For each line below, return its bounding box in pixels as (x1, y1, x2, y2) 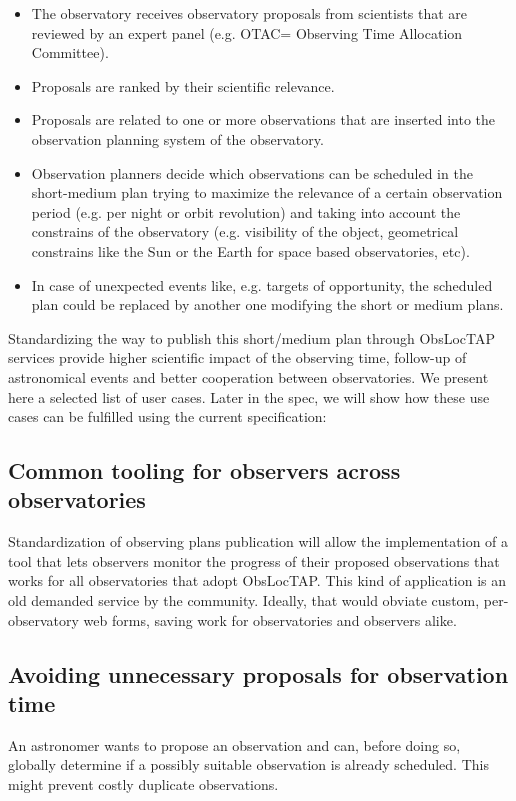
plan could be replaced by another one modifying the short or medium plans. (31, 294, 504, 315)
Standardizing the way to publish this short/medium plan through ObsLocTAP (8, 327, 496, 348)
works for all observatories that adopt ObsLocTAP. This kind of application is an (8, 570, 507, 591)
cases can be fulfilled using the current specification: (8, 406, 327, 427)
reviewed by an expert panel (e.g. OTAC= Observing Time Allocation (31, 22, 463, 43)
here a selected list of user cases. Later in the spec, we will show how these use (8, 386, 490, 407)
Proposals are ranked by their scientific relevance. (31, 75, 335, 96)
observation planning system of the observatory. (31, 128, 324, 149)
